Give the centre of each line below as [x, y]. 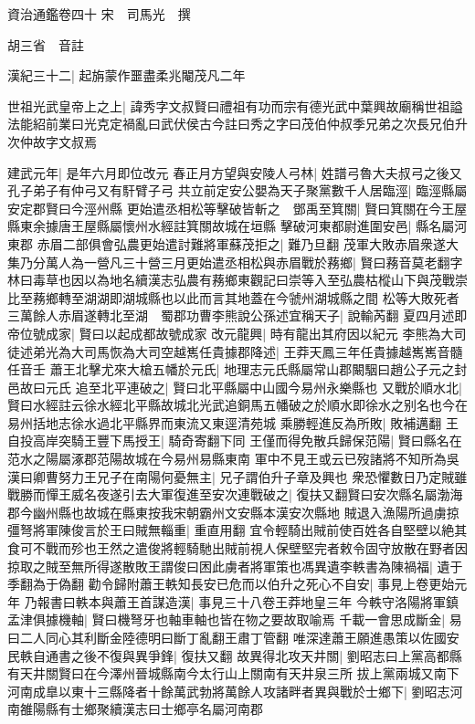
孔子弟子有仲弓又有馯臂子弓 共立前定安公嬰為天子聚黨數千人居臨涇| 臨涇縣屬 [237, 190]
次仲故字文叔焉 [52, 141]
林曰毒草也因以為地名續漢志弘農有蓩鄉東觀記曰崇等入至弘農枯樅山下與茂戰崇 [237, 280]
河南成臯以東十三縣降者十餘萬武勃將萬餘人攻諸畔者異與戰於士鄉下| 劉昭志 [229, 691]
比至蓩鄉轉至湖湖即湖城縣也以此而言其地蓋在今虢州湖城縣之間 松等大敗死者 [233, 297]
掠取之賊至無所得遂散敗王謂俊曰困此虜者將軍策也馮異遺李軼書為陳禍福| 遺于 [235, 566]
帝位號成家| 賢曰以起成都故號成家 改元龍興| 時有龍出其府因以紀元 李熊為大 [231, 333]
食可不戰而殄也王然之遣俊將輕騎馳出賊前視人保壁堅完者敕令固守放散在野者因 [237, 548]
